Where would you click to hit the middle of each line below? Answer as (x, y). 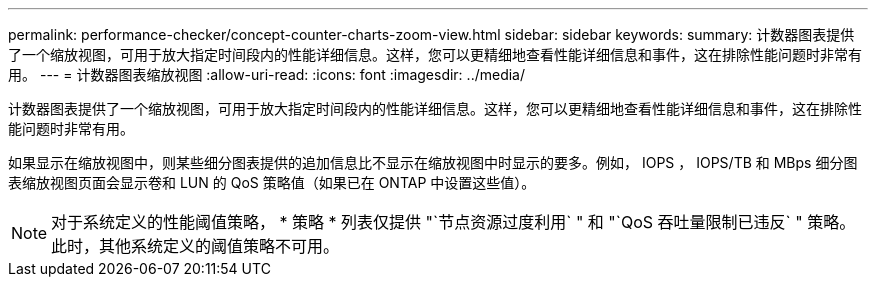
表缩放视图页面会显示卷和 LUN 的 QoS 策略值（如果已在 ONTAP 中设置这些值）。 (272, 182)
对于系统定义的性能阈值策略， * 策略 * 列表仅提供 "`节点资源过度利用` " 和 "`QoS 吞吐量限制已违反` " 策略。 (453, 222)
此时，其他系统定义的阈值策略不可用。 (195, 246)
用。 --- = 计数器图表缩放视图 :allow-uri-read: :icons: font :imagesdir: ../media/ (267, 74)
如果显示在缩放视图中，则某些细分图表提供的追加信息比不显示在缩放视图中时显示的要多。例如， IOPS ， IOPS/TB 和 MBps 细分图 (433, 162)
